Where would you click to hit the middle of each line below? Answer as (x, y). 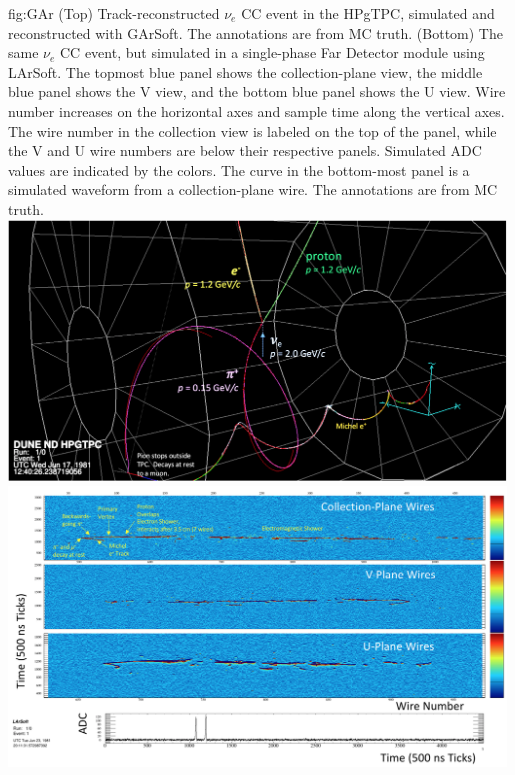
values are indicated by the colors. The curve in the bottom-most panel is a (239, 169)
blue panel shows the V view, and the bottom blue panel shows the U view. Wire (257, 91)
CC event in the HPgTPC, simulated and (368, 13)
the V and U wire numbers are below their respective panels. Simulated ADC (245, 150)
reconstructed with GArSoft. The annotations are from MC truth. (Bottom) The (255, 32)
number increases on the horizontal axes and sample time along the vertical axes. (256, 110)
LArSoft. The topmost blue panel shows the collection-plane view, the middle (245, 71)
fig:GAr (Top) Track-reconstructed (114, 13)
